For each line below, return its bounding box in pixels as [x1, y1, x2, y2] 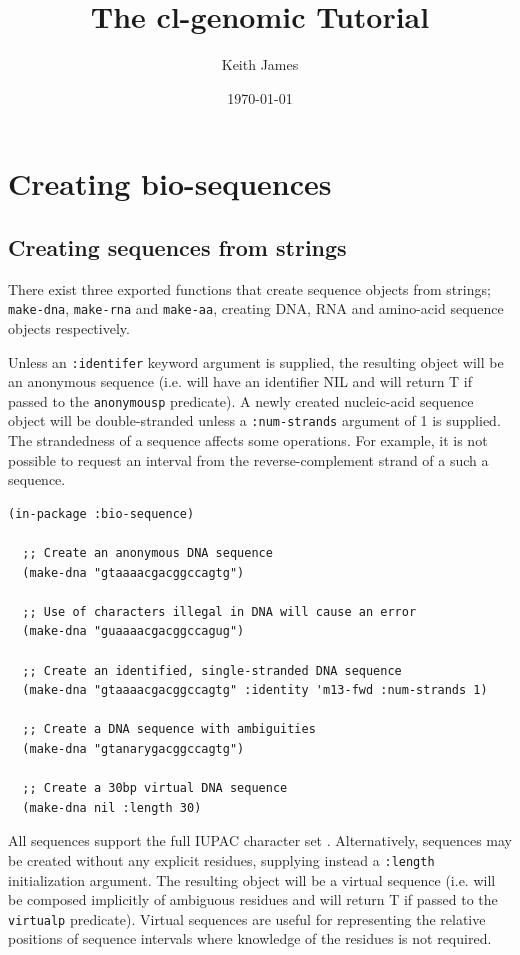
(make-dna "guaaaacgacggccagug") [22, 624, 245, 639]
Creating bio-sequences [8, 163, 332, 204]
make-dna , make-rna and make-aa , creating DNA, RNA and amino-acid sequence [8, 298, 504, 319]
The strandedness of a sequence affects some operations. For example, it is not [8, 430, 488, 451]
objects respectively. [8, 317, 130, 338]
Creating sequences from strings [8, 231, 347, 262]
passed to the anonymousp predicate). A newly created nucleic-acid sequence [8, 390, 474, 411]
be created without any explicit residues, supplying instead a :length [8, 849, 435, 870]
